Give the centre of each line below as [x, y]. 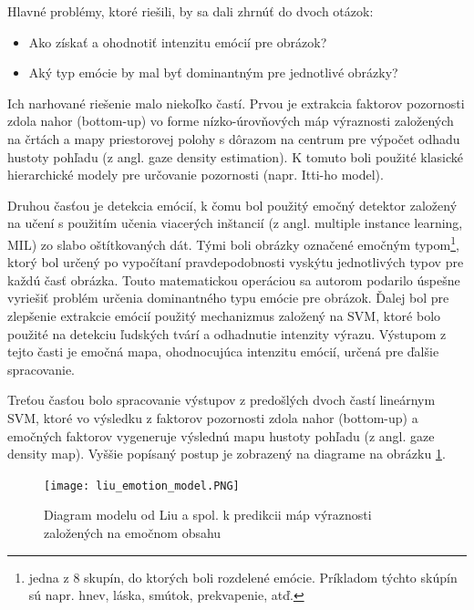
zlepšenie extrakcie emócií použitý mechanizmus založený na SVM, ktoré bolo [224, 315]
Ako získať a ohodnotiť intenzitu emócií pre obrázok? [178, 41]
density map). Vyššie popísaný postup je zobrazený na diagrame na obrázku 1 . [227, 454]
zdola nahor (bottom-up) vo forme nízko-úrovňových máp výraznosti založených [231, 121]
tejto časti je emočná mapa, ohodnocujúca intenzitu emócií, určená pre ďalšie [223, 352]
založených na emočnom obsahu [133, 532]
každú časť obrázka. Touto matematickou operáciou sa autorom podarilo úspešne [234, 279]
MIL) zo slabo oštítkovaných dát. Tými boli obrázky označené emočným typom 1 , [233, 243]
